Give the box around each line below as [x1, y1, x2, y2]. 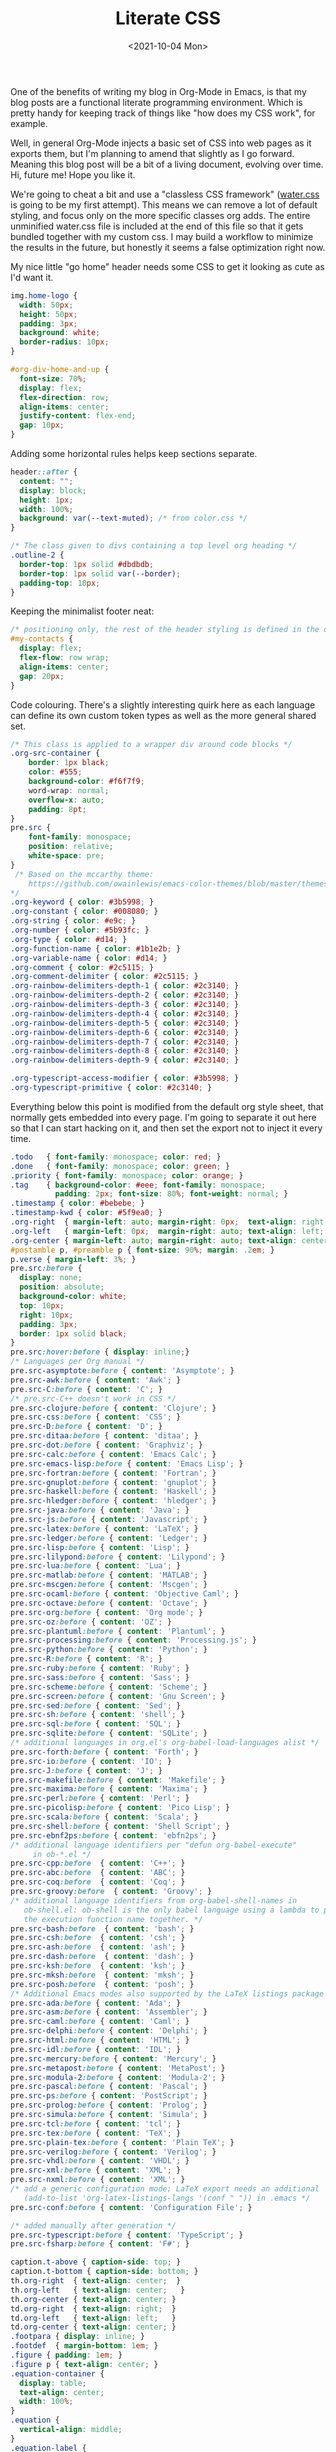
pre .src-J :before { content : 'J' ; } [10, 1765, 163, 1776]
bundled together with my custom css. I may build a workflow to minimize [10, 230, 314, 242]
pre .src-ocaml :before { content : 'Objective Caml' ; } [10, 1589, 240, 1599]
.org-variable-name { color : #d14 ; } [10, 953, 168, 963]
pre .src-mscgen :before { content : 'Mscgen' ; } [10, 1580, 208, 1590]
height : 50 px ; [19, 309, 78, 319]
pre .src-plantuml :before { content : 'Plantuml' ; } [10, 1626, 226, 1636]
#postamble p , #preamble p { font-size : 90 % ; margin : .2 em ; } [10, 1245, 275, 1255]
